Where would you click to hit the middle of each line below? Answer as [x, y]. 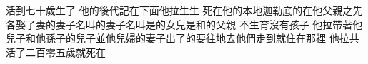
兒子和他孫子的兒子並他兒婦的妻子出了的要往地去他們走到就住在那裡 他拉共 [183, 38]
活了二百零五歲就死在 [56, 52]
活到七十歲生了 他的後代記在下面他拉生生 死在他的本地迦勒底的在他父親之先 [184, 10]
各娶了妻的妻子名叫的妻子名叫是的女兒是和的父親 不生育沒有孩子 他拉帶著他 [184, 24]
